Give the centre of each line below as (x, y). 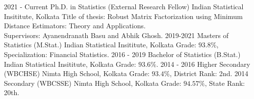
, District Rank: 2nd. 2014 (209, 73)
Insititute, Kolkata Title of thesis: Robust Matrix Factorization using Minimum (124, 16)
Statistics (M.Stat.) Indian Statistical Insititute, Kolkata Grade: (100, 45)
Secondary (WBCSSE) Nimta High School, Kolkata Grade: (93, 83)
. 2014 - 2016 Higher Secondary (203, 64)
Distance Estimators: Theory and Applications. (75, 26)
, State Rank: (225, 83)
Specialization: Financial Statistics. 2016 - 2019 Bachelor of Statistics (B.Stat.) (122, 54)
